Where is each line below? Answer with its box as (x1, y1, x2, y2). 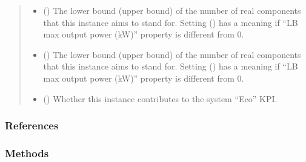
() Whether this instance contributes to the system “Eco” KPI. (43, 92, 278, 105)
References (5, 118, 59, 133)
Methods (5, 145, 49, 160)
